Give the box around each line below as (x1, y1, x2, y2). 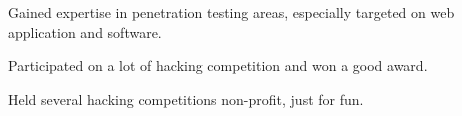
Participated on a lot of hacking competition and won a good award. (8, 55, 428, 76)
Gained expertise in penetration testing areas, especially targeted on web (8, 2, 455, 22)
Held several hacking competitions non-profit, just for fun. (8, 88, 364, 109)
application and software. (8, 21, 162, 42)
